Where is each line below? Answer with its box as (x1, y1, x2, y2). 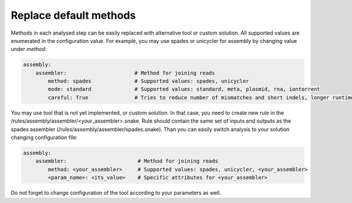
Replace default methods (11, 9, 136, 22)
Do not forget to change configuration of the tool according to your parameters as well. (11, 190, 221, 197)
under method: (11, 46, 47, 53)
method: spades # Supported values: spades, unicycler (48, 78, 249, 84)
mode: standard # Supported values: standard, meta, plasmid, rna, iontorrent (48, 86, 320, 93)
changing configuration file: (11, 134, 78, 141)
